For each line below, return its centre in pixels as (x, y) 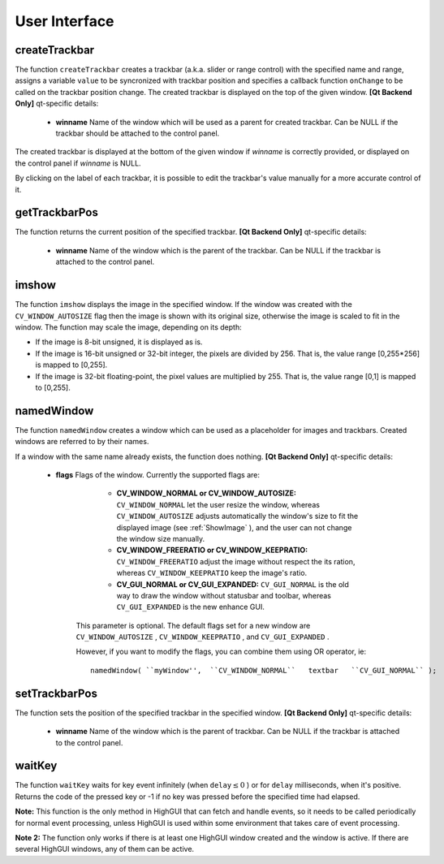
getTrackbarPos (57, 212)
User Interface (65, 21)
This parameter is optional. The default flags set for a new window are (193, 625)
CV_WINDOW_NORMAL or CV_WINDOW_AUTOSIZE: (206, 493)
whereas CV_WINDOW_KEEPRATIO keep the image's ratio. (212, 573)
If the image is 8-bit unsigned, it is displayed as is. (119, 342)
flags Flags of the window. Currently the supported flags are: (157, 474)
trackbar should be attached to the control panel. (138, 133)
